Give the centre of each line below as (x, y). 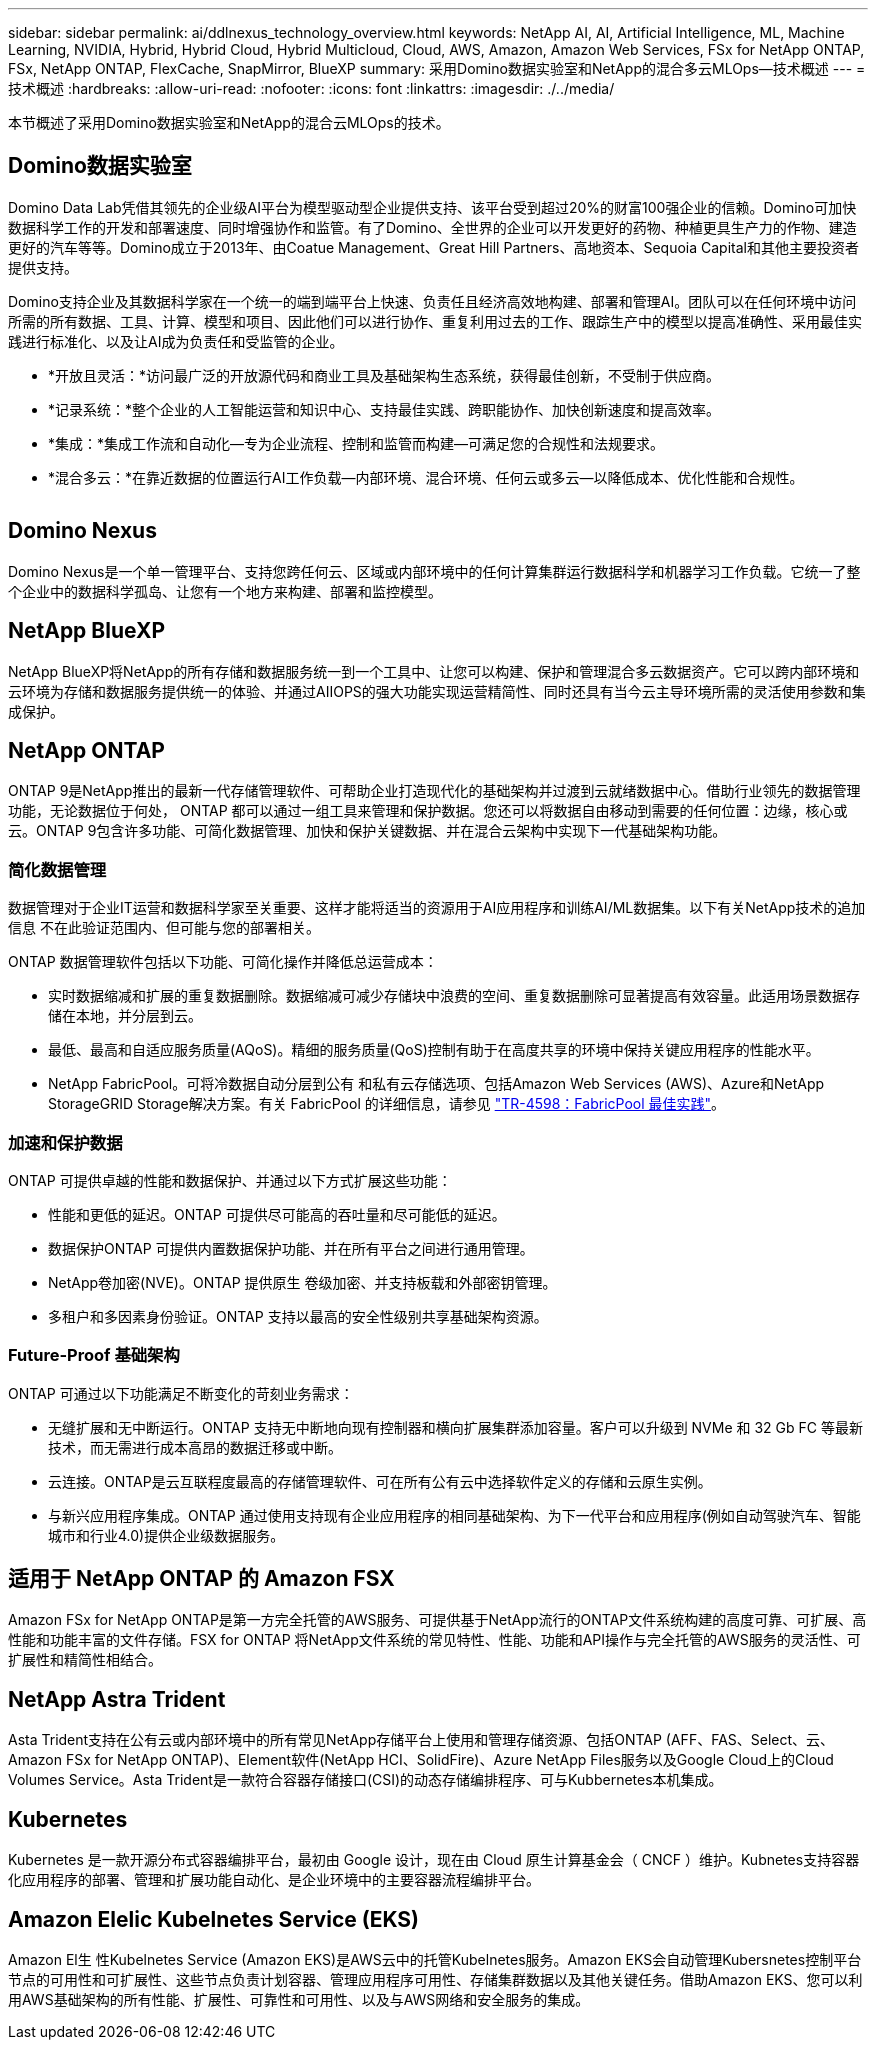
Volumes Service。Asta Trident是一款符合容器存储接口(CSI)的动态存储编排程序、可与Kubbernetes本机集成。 (365, 1780)
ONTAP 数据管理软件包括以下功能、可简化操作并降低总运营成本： (223, 962)
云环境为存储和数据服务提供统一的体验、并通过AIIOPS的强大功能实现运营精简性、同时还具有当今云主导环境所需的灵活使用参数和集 (437, 691)
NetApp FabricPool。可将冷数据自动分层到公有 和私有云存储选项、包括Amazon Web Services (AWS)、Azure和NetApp (436, 1084)
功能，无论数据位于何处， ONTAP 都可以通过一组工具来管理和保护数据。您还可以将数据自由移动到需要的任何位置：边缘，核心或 (428, 811)
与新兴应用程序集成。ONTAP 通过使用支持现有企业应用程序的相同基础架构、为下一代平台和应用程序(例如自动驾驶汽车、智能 (454, 1515)
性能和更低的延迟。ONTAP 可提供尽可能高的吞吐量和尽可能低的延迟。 (277, 1214)
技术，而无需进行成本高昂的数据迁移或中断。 (195, 1447)
